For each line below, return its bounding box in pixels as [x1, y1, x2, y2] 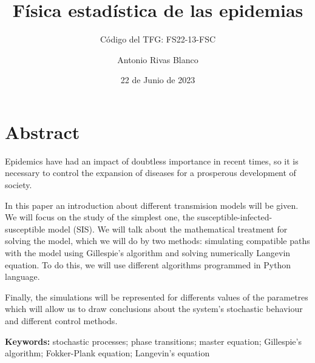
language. [5, 270, 40, 283]
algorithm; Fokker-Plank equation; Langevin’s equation [5, 347, 210, 359]
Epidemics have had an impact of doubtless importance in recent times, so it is [5, 154, 299, 167]
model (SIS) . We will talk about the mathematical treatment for [47, 222, 288, 235]
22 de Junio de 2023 [120, 73, 195, 86]
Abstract [5, 119, 80, 144]
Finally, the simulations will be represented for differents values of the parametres [5, 290, 308, 303]
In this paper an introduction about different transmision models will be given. [5, 198, 299, 211]
